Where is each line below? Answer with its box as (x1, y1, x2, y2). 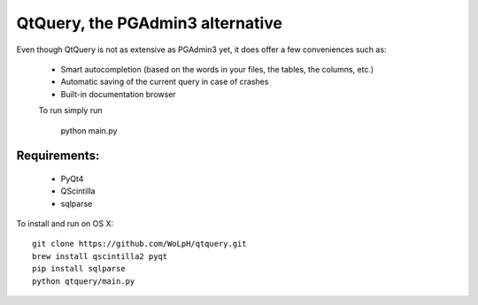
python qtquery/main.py (32, 276, 135, 286)
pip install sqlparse (32, 263, 126, 274)
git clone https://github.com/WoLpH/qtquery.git (32, 239, 247, 249)
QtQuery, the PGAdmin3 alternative (16, 13, 283, 33)
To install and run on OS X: (16, 218, 114, 229)
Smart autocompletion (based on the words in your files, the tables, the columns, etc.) (60, 64, 374, 74)
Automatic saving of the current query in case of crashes (60, 76, 269, 88)
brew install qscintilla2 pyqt (32, 251, 168, 261)
